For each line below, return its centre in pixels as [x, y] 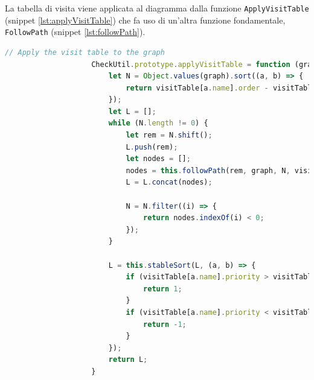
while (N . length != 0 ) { [158, 123]
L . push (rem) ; [152, 147]
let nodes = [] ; [158, 159]
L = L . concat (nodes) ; [169, 182]
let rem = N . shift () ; [169, 135]
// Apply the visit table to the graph [85, 52]
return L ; [128, 360]
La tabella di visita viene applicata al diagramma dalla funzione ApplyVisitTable [157, 8]
